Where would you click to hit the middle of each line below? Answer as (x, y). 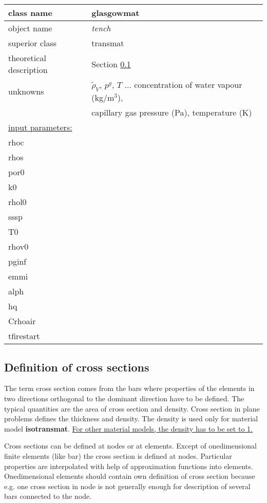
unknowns (26, 91)
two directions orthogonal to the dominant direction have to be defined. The (124, 398)
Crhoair (22, 321)
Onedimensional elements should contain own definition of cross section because (130, 476)
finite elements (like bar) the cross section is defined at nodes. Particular (118, 455)
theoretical (27, 58)
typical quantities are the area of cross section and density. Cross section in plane (132, 408)
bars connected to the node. (48, 496)
